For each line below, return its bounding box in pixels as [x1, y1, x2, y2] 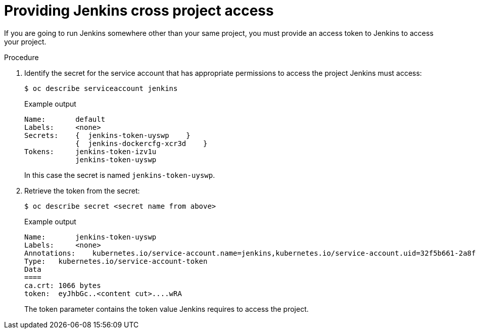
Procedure [4, 53, 39, 62]
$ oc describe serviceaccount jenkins [24, 84, 178, 92]
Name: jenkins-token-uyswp [24, 232, 157, 241]
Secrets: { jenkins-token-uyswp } [24, 131, 190, 139]
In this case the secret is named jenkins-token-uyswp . [24, 170, 215, 179]
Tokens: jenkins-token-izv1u [24, 147, 157, 156]
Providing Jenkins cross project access [4, 2, 274, 19]
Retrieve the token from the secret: [24, 186, 140, 195]
